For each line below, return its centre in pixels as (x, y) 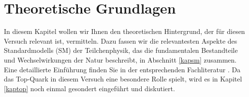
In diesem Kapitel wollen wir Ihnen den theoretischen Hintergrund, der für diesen (124, 31)
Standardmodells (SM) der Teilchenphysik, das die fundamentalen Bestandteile (121, 50)
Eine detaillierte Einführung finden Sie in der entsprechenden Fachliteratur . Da (122, 69)
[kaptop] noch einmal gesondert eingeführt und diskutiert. (89, 88)
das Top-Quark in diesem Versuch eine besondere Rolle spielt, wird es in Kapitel (123, 79)
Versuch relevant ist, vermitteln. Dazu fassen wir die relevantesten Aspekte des (121, 40)
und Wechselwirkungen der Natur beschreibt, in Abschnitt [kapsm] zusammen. (120, 59)
